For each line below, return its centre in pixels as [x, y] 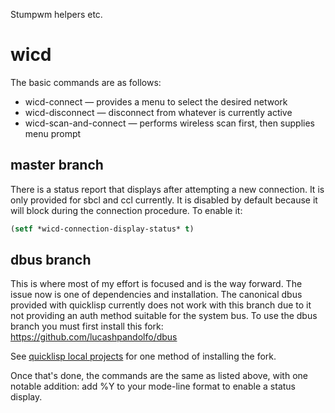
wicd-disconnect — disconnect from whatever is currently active [158, 112]
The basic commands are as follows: [86, 82]
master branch [57, 165]
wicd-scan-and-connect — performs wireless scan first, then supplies [169, 123]
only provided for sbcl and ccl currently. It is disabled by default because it [164, 200]
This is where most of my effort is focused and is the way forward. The [156, 284]
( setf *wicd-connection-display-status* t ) [102, 229]
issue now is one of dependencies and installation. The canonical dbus [156, 295]
